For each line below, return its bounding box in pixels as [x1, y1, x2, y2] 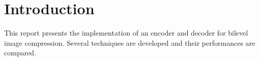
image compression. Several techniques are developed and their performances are [4, 37, 255, 48]
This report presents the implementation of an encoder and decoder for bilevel [4, 27, 248, 38]
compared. [4, 47, 37, 58]
